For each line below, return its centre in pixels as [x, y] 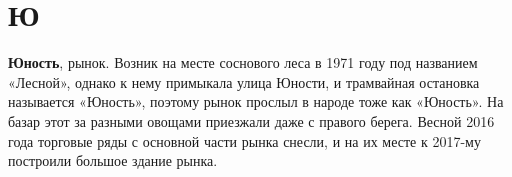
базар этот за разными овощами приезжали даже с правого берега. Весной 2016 [251, 120]
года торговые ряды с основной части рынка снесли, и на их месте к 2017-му [244, 140]
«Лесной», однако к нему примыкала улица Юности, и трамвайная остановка [244, 81]
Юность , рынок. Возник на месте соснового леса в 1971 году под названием [243, 62]
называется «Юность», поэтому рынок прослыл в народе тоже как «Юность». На [256, 101]
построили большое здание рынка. [113, 160]
